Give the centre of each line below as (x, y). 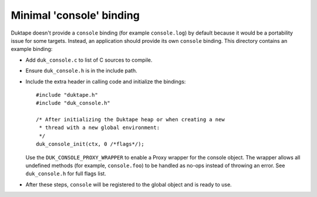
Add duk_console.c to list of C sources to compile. (89, 60)
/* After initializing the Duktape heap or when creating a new (131, 120)
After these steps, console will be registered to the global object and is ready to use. (129, 184)
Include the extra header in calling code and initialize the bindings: (106, 81)
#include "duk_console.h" (73, 103)
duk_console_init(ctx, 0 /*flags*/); (90, 144)
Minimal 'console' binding (75, 15)
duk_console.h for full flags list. (66, 174)
